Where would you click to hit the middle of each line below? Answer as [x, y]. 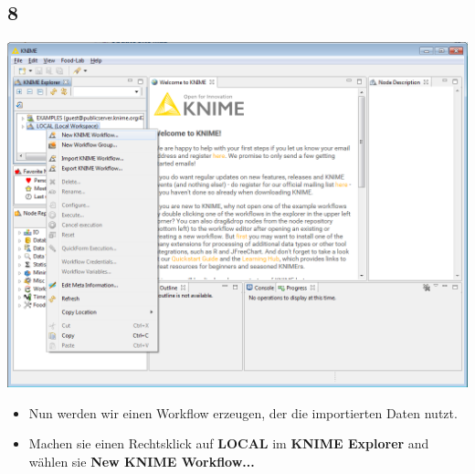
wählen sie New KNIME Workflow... [142, 461]
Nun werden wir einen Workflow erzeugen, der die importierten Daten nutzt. [243, 412]
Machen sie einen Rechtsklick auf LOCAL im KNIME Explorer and [229, 443]
